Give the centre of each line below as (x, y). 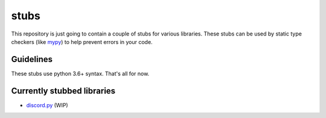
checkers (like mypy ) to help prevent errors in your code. (82, 42)
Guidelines (32, 59)
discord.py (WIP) (47, 105)
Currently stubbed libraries (63, 91)
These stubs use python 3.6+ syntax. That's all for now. (80, 73)
